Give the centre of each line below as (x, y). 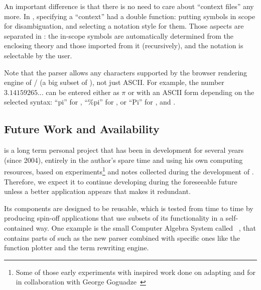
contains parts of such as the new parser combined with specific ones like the (122, 237)
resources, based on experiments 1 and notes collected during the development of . (129, 171)
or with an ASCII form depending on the (191, 92)
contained (19, 227)
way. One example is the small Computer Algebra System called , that (146, 227)
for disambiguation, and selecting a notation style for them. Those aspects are (124, 26)
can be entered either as (83, 92)
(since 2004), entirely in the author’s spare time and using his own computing (123, 160)
